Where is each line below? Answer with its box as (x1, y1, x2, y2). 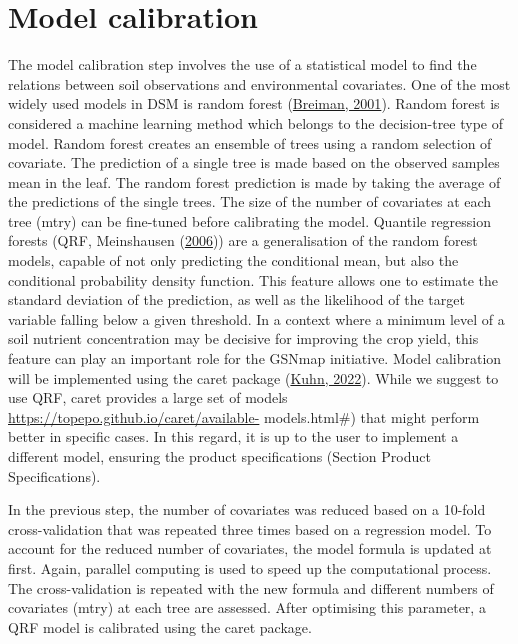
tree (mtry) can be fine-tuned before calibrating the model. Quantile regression (8, 210, 492, 231)
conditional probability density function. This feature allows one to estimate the (8, 269, 499, 290)
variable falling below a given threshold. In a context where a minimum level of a (8, 308, 505, 329)
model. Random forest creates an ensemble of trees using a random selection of (8, 132, 492, 153)
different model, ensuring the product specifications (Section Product (8, 446, 431, 466)
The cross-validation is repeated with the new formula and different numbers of (8, 577, 494, 598)
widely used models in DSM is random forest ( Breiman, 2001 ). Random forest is (8, 93, 500, 114)
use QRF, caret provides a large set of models (8, 387, 288, 408)
